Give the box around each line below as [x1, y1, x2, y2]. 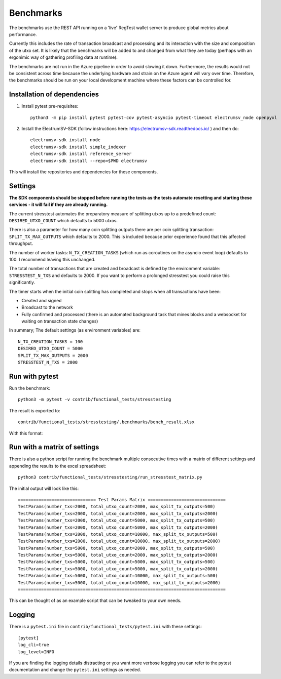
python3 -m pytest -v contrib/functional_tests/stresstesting [18, 397, 172, 402]
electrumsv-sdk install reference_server [30, 151, 132, 157]
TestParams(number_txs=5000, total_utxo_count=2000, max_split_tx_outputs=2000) [18, 552, 218, 558]
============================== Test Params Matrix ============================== [18, 497, 226, 502]
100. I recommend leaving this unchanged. [9, 256, 96, 262]
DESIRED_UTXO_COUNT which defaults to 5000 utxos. [9, 218, 118, 223]
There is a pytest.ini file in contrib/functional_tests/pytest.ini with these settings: [9, 624, 202, 630]
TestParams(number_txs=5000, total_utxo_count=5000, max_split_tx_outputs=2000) [18, 566, 218, 571]
